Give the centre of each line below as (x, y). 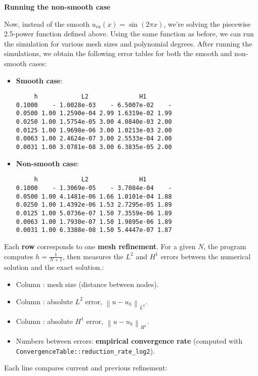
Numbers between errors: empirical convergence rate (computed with (129, 341)
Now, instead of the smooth (47, 23)
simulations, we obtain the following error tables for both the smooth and (118, 53)
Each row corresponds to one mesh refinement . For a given (100, 246)
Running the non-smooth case (57, 7)
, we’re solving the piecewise (207, 23)
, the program (225, 246)
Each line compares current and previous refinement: (86, 368)
